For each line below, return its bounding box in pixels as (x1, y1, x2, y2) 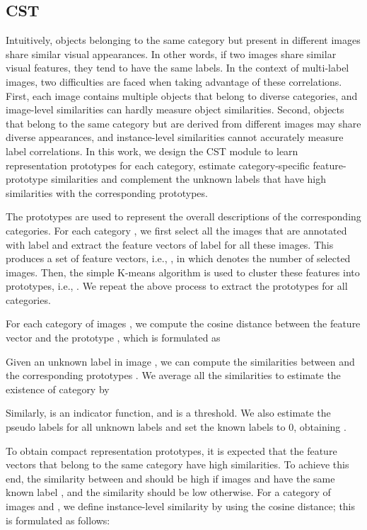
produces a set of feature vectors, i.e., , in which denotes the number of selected (6, 251, 351, 266)
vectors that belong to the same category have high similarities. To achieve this (6, 457, 349, 472)
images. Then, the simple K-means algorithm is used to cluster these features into (6, 264, 360, 279)
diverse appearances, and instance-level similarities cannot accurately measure (6, 130, 344, 145)
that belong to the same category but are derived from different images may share (6, 115, 361, 130)
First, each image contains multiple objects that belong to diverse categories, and (6, 88, 358, 103)
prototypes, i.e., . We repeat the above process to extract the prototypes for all (6, 278, 348, 293)
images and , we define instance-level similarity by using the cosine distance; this (6, 499, 356, 514)
